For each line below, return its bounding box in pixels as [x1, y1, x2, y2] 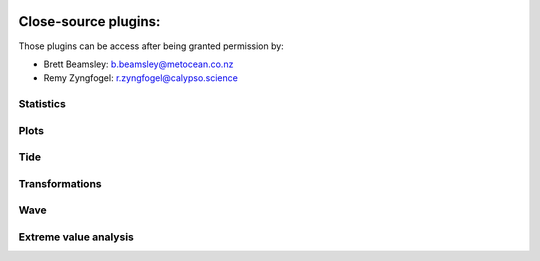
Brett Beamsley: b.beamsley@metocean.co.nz [43, 58, 234, 70]
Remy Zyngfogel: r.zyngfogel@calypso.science [43, 72, 239, 84]
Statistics [18, 97, 67, 111]
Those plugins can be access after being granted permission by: [18, 40, 284, 52]
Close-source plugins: [18, 13, 161, 30]
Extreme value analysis [18, 230, 134, 244]
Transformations [18, 176, 102, 190]
